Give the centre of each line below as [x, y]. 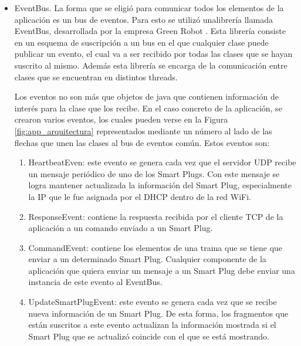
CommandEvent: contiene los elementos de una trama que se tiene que [155, 247]
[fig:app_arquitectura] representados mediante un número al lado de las [143, 130]
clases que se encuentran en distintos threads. [96, 77]
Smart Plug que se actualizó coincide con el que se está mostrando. [149, 336]
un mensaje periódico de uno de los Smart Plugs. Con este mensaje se [154, 173]
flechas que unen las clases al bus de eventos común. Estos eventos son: [142, 142]
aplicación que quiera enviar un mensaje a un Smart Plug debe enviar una [162, 270]
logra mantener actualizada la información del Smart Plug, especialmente [160, 185]
